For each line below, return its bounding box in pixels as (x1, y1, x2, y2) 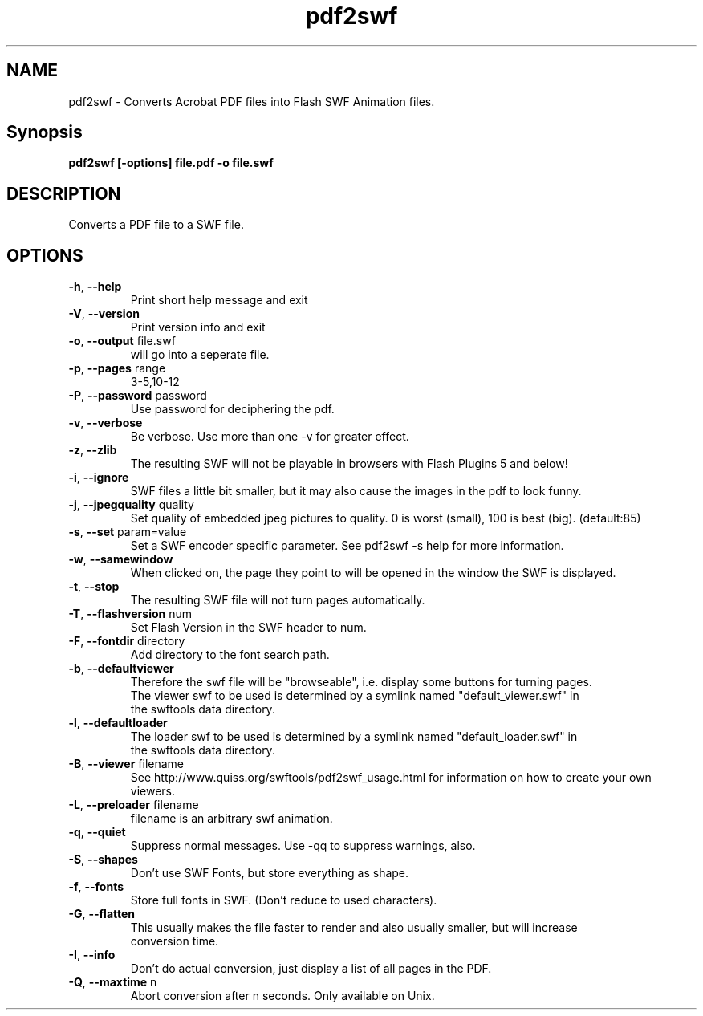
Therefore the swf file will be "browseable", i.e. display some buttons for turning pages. (130, 675, 592, 689)
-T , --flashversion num (68, 607, 192, 621)
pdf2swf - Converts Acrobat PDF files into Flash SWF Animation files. (68, 94, 435, 108)
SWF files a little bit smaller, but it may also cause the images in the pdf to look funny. (130, 484, 582, 498)
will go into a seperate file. (130, 347, 270, 362)
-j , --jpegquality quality (68, 498, 194, 512)
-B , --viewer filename (68, 757, 184, 771)
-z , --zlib (68, 443, 117, 457)
